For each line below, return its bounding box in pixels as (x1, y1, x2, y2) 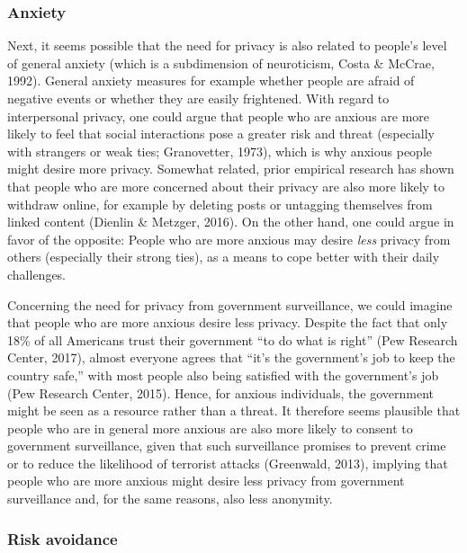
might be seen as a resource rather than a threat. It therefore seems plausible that (7, 401, 461, 420)
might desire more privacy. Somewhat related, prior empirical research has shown (7, 159, 454, 178)
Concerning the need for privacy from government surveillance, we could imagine (7, 295, 453, 314)
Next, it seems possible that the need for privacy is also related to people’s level (7, 36, 447, 55)
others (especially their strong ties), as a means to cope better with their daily (7, 247, 440, 266)
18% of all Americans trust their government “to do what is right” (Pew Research (7, 330, 458, 349)
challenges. (7, 264, 67, 283)
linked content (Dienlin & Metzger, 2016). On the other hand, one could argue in (7, 212, 454, 231)
